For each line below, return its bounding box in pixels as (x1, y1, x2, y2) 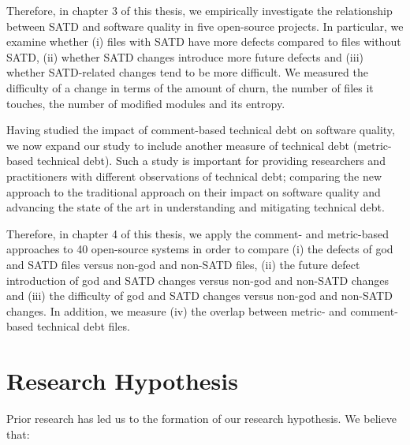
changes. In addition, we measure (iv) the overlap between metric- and (6, 302, 347, 319)
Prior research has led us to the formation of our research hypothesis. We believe (6, 410, 397, 426)
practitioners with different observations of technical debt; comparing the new (6, 167, 382, 184)
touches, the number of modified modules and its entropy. (6, 95, 285, 111)
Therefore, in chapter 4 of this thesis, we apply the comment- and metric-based (6, 225, 389, 241)
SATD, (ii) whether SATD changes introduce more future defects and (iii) (6, 48, 363, 65)
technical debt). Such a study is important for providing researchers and (36, 152, 386, 169)
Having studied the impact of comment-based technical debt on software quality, (6, 122, 395, 138)
